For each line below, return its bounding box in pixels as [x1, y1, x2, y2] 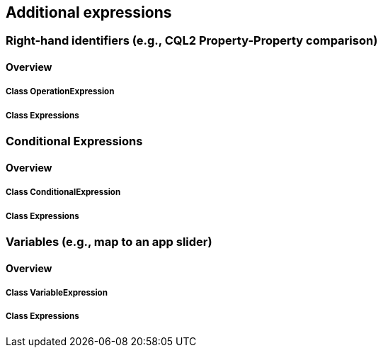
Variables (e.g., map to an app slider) [6, 234, 212, 249]
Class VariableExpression [6, 287, 108, 298]
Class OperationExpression [6, 86, 115, 97]
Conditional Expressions [6, 134, 143, 149]
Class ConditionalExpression [6, 187, 121, 198]
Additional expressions [6, 4, 172, 21]
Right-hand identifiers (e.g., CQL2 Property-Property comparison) [6, 33, 378, 48]
